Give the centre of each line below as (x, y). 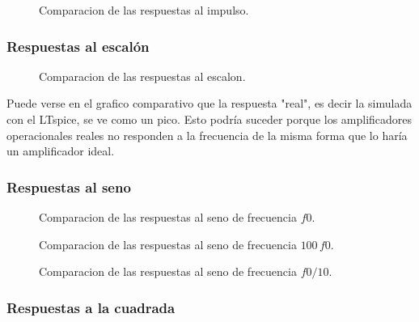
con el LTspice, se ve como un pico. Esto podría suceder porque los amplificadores (209, 119)
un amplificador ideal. (61, 151)
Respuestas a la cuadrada (91, 307)
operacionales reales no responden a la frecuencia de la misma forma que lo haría (207, 135)
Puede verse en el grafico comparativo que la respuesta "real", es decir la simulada (209, 103)
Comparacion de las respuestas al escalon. (142, 76)
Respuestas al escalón (78, 46)
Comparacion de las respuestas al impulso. (144, 10)
